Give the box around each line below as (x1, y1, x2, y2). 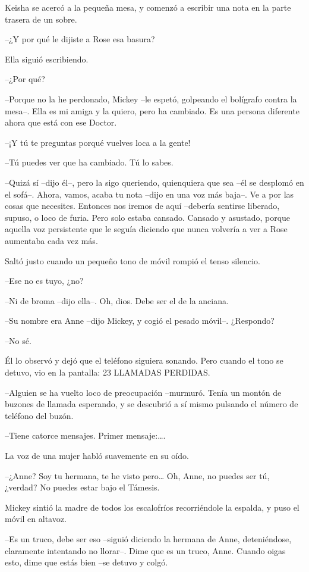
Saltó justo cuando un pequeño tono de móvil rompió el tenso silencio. (5, 254, 261, 267)
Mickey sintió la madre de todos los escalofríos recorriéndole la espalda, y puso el (5, 501, 299, 513)
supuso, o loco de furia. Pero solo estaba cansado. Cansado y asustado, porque (5, 211, 291, 223)
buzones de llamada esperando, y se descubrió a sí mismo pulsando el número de (5, 398, 298, 410)
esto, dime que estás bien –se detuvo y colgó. (5, 556, 168, 568)
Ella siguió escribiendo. (5, 52, 89, 65)
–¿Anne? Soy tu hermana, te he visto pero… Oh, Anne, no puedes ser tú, (5, 469, 270, 482)
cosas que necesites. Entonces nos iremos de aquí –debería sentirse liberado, (5, 199, 280, 212)
